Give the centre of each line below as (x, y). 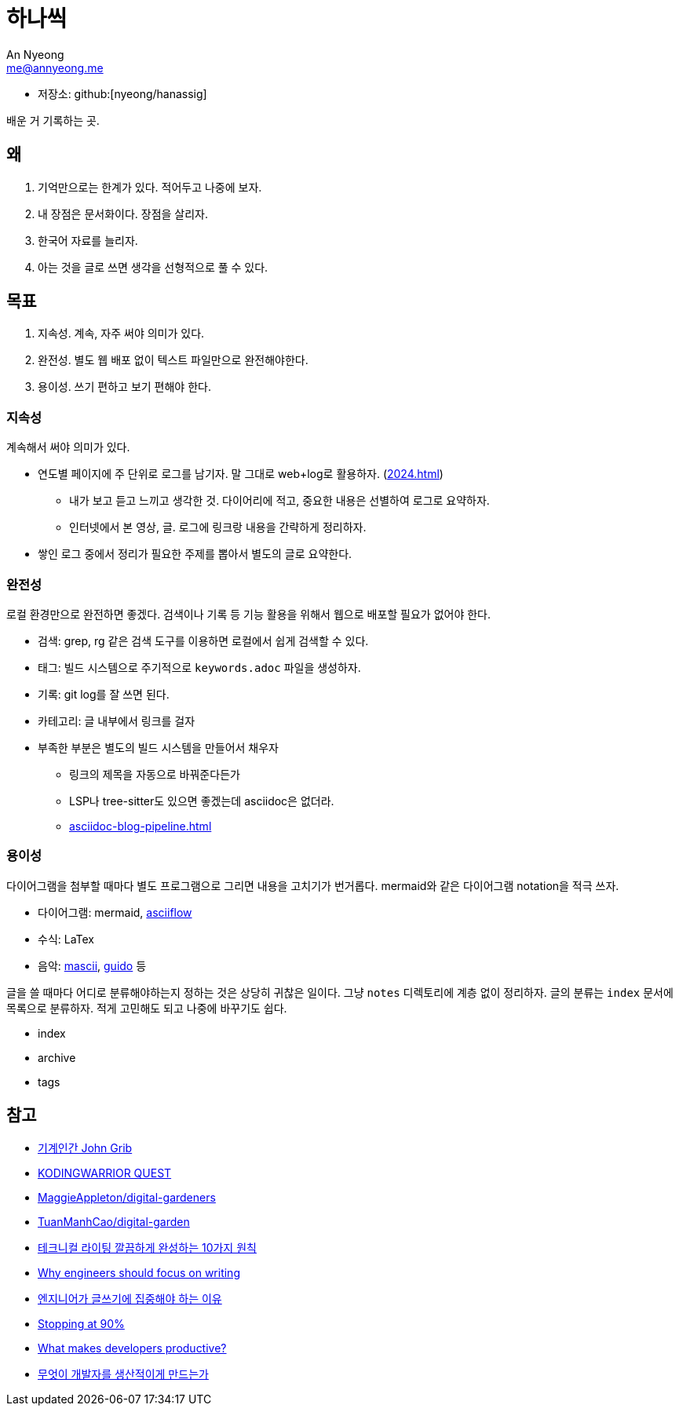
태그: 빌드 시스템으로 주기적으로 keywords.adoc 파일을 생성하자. (199, 667)
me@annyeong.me (55, 67)
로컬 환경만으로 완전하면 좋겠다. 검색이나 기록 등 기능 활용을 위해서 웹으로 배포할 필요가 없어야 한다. (249, 614)
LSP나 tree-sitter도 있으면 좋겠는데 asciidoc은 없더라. (202, 801)
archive (57, 1057)
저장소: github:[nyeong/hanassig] (122, 93)
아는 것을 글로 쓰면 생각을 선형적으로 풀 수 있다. (153, 267)
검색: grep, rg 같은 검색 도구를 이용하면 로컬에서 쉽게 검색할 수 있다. (203, 640)
